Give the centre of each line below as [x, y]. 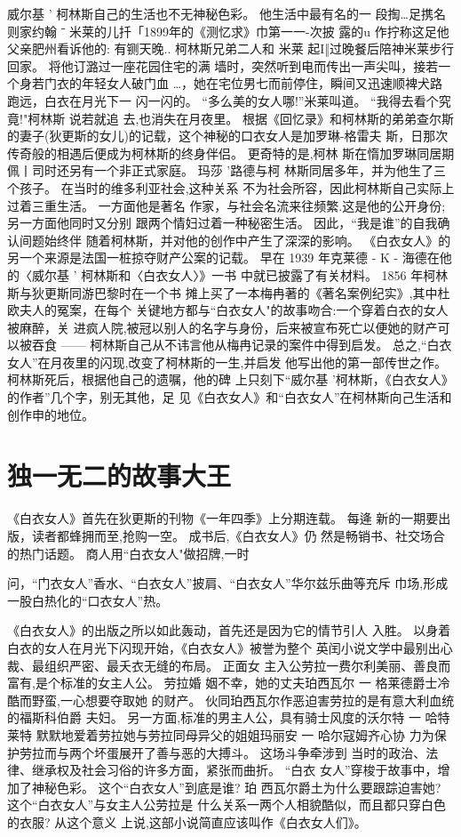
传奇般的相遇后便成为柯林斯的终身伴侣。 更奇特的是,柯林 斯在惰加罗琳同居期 [231, 153]
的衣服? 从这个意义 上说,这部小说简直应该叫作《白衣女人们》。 [187, 821]
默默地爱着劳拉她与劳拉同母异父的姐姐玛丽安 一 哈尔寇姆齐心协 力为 [235, 734]
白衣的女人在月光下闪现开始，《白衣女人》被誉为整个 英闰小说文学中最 [211, 647]
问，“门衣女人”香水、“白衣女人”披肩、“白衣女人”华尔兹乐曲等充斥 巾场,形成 [228, 583]
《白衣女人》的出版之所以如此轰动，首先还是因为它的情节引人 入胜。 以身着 [229, 630]
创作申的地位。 [51, 414]
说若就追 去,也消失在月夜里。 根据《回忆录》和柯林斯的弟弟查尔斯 [262, 118]
